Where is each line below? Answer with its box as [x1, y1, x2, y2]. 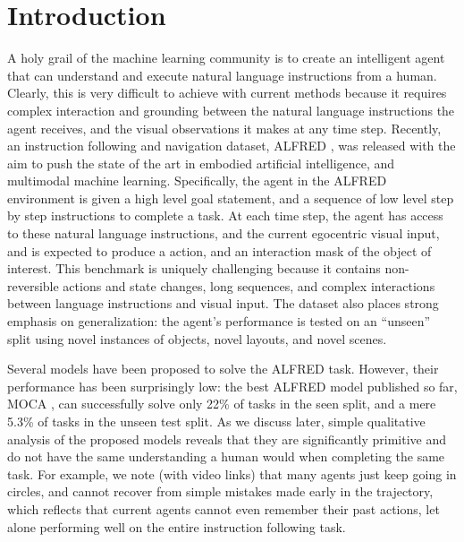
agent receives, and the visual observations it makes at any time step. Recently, [7, 118, 442, 137]
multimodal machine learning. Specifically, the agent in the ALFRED [7, 171, 387, 190]
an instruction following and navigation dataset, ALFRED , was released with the [7, 136, 456, 155]
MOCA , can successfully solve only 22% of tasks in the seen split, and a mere [7, 394, 436, 413]
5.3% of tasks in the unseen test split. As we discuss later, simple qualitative [7, 412, 426, 430]
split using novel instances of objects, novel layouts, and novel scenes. [7, 329, 387, 348]
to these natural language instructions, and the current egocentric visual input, [7, 224, 440, 243]
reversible [7, 276, 59, 295]
